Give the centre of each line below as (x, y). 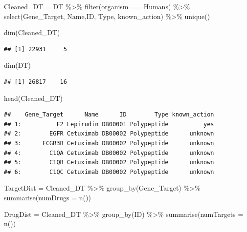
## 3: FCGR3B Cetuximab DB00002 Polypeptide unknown (109, 143)
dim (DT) (18, 65)
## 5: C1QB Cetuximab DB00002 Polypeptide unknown (109, 163)
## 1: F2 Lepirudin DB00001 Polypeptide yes (109, 124)
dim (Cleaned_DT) (32, 32)
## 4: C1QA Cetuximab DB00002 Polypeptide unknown (109, 153)
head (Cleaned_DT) (33, 98)
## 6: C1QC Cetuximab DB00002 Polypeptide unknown (109, 172)
